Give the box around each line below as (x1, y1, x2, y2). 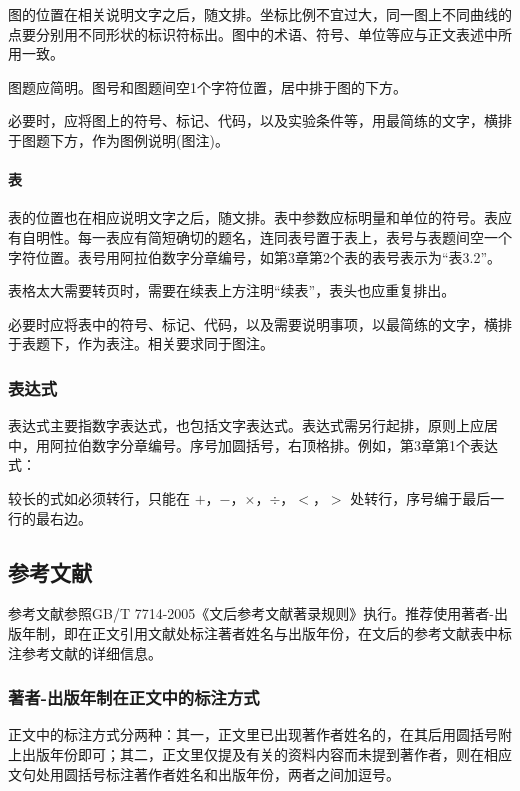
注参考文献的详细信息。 (8, 642, 162, 663)
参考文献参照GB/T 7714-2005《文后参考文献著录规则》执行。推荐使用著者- (8, 603, 494, 624)
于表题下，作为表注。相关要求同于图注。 (8, 333, 274, 354)
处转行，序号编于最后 (350, 487, 491, 508)
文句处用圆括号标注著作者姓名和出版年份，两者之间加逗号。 (8, 763, 400, 784)
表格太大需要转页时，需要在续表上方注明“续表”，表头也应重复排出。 (8, 280, 456, 301)
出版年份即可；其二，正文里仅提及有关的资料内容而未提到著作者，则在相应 (21, 743, 512, 764)
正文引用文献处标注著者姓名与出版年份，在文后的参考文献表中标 (91, 622, 512, 643)
